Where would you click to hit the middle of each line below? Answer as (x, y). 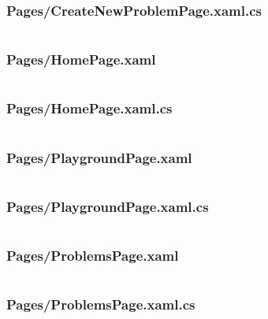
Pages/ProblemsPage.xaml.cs (101, 304)
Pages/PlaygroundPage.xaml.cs (108, 206)
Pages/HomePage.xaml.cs (89, 108)
